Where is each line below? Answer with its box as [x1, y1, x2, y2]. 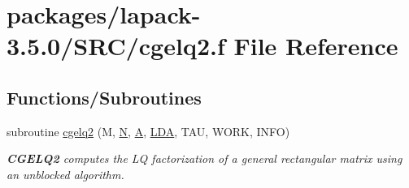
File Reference [233, 29, 398, 62]
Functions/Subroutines [7, 84, 202, 109]
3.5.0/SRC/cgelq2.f [7, 29, 225, 62]
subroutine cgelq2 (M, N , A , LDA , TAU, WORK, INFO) [7, 122, 290, 139]
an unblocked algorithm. [7, 165, 124, 182]
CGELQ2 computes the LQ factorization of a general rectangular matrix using [7, 150, 402, 167]
